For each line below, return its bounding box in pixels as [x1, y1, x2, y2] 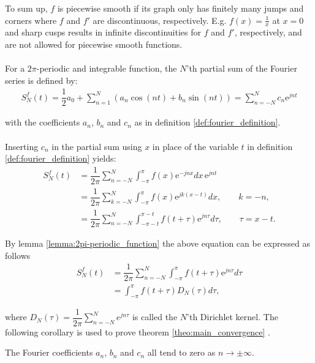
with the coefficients [5, 116, 80, 129]
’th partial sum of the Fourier [186, 62, 297, 75]
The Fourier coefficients [5, 346, 93, 359]
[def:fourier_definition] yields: [5, 152, 116, 165]
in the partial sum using [51, 140, 142, 152]
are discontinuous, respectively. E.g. [93, 13, 227, 26]
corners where [5, 13, 57, 26]
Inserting [5, 140, 39, 152]
